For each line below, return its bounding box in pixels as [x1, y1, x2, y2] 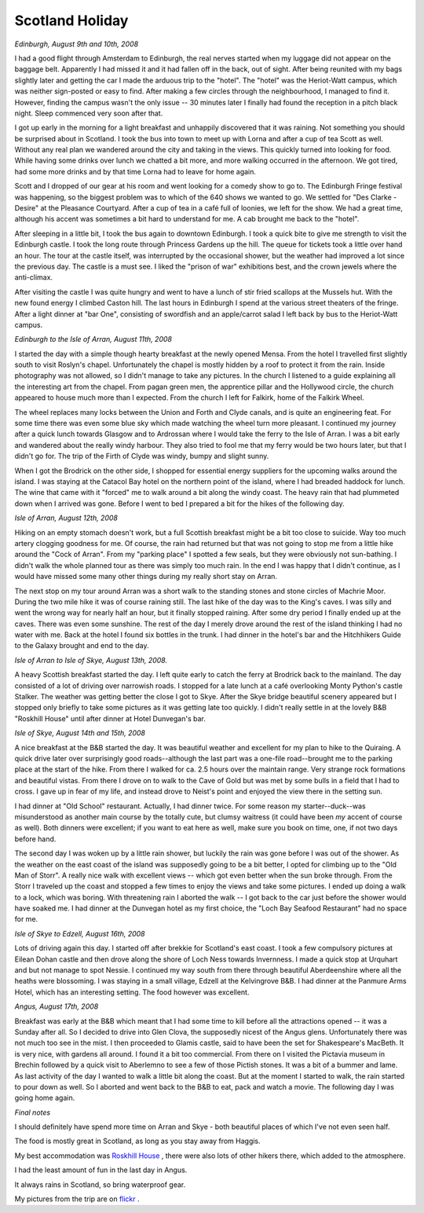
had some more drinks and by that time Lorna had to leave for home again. [14, 167, 257, 176]
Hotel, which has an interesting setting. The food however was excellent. [14, 987, 250, 997]
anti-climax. [14, 273, 53, 282]
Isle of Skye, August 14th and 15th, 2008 [14, 728, 145, 738]
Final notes [14, 1108, 51, 1117]
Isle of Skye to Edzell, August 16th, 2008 [14, 929, 145, 938]
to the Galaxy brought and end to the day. [14, 641, 149, 650]
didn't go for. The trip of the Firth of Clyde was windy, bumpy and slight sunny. [14, 452, 269, 461]
